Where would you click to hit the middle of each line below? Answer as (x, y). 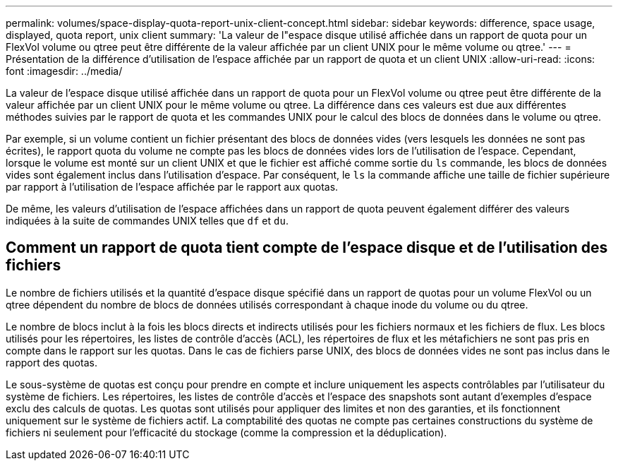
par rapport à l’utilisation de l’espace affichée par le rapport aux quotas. (172, 187)
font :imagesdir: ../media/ (64, 71)
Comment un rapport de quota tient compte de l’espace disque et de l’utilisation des (307, 248)
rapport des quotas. (51, 362)
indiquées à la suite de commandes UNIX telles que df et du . (147, 221)
